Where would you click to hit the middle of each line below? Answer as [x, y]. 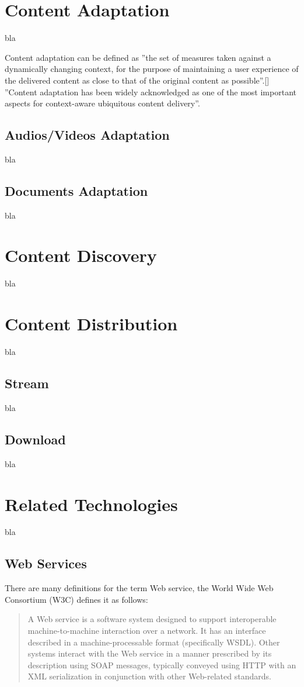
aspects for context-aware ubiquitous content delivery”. [102, 103]
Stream [27, 383]
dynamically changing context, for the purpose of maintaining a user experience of [152, 69]
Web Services [46, 563]
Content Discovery [81, 255]
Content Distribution [91, 324]
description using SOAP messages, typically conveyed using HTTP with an [162, 664]
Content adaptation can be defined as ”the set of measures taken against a [138, 57]
